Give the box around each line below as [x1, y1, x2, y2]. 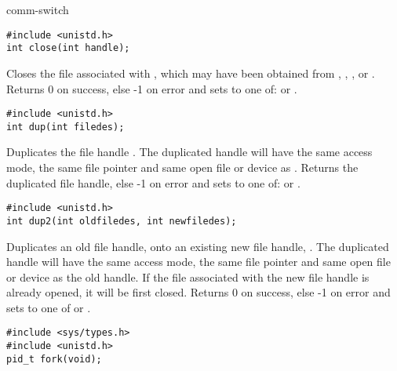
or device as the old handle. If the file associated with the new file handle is [6, 268, 370, 285]
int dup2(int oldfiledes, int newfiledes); [6, 215, 237, 227]
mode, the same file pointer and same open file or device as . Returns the [6, 159, 359, 175]
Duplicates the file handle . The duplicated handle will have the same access [6, 144, 373, 160]
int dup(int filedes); [6, 121, 125, 133]
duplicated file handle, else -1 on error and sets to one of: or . [6, 174, 300, 191]
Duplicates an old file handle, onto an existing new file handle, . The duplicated [6, 238, 389, 254]
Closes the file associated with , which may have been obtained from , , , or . [6, 64, 375, 81]
